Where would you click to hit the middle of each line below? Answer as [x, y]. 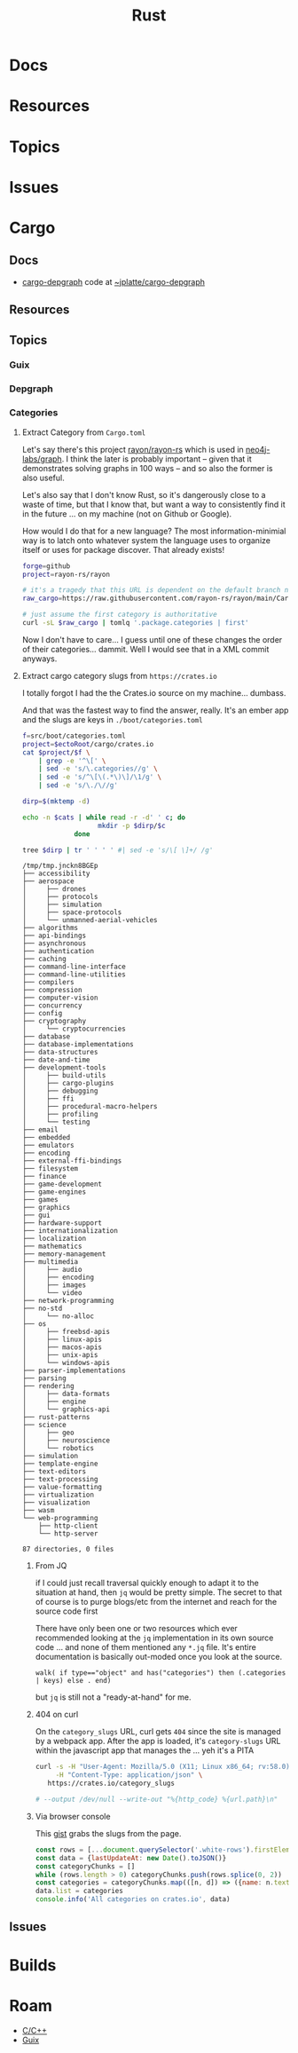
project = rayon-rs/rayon [66, 574]
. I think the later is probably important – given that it [157, 459]
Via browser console [73, 1816]
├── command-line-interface [74, 967]
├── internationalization [70, 1231]
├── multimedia [50, 1262]
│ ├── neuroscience [66, 1441]
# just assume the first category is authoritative [119, 615]
